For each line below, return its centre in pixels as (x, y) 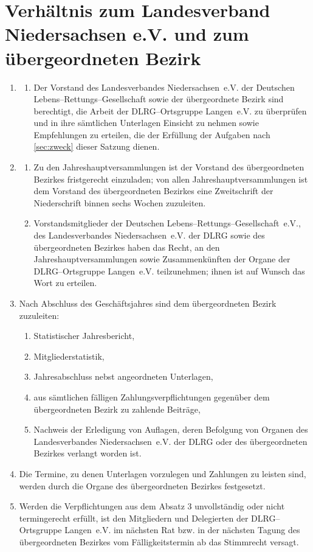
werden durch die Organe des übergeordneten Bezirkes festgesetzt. (142, 485)
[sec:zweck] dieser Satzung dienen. (97, 146)
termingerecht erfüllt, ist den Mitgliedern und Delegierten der (134, 518)
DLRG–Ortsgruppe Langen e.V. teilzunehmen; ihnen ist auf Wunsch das (169, 271)
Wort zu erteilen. (65, 283)
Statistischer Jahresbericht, (84, 336)
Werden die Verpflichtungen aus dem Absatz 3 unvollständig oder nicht (152, 506)
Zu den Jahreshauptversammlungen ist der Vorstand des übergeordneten (169, 167)
